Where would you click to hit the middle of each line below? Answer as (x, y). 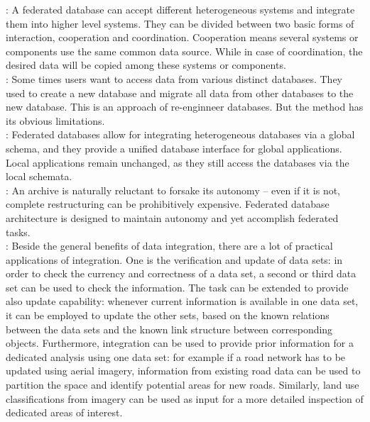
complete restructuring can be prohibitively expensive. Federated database (168, 204)
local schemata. (39, 176)
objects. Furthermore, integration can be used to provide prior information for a (180, 343)
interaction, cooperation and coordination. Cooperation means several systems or (182, 37)
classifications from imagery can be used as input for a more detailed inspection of (185, 398)
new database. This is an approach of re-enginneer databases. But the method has (185, 107)
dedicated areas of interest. (64, 412)
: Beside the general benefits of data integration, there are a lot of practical (169, 246)
